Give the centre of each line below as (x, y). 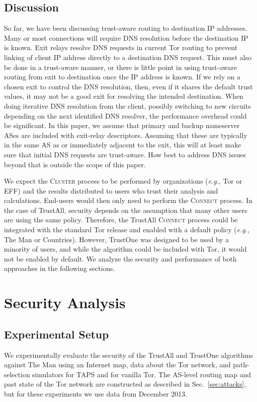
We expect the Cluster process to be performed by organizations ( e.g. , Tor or (123, 181)
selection (17, 374)
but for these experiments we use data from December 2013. (96, 394)
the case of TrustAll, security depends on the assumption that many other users (126, 210)
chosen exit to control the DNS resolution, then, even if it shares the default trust (128, 86)
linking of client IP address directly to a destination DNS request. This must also (128, 57)
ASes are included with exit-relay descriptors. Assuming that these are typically (126, 135)
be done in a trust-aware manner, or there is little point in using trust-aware (121, 67)
